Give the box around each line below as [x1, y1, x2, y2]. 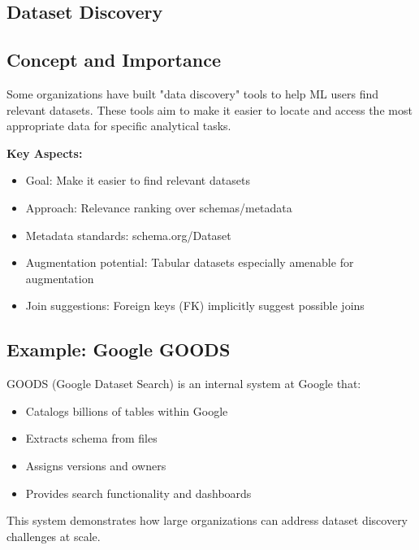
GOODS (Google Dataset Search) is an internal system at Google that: [6, 375, 361, 392]
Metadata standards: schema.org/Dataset [25, 226, 231, 243]
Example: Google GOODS [6, 337, 231, 362]
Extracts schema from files [25, 430, 158, 447]
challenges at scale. [6, 527, 101, 544]
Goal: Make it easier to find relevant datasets [25, 172, 250, 189]
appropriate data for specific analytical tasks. [6, 117, 231, 134]
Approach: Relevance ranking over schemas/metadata [25, 199, 292, 216]
